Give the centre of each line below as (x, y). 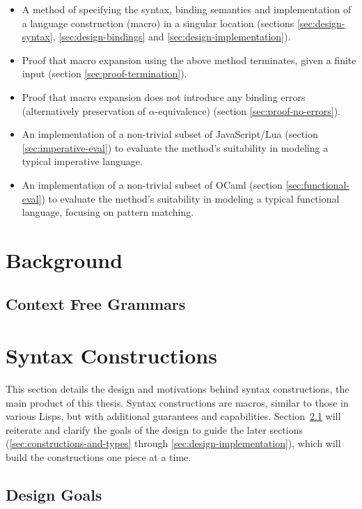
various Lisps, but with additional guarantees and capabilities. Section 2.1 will (173, 416)
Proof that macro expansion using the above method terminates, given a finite (189, 60)
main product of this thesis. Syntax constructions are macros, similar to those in (177, 402)
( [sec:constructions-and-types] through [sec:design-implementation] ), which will (173, 443)
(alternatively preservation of (84, 110)
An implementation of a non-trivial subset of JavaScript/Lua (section (170, 134)
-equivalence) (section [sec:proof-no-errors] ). (247, 110)
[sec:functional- (317, 184)
